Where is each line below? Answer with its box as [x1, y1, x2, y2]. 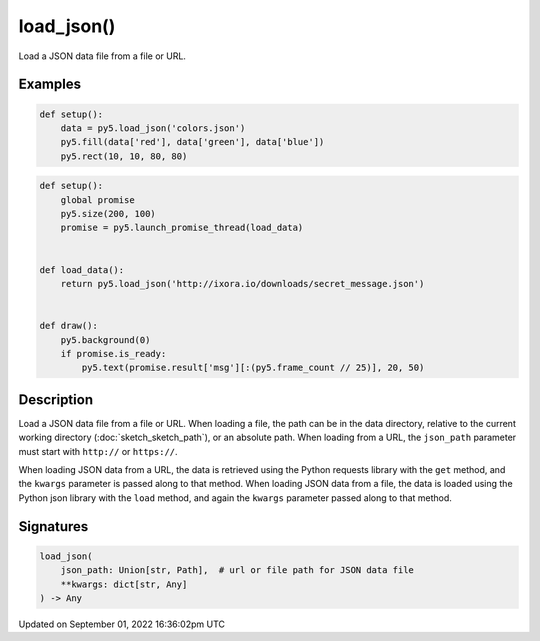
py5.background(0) [60, 334, 151, 345]
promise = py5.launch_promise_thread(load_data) [60, 222, 304, 234]
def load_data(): [39, 264, 125, 275]
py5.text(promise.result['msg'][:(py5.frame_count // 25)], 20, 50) [81, 362, 425, 374]
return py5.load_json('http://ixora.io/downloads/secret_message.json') [60, 278, 425, 290]
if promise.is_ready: [60, 348, 167, 359]
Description [18, 391, 94, 408]
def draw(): [39, 320, 99, 332]
